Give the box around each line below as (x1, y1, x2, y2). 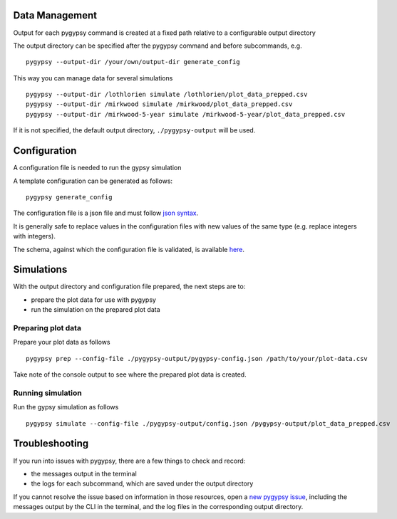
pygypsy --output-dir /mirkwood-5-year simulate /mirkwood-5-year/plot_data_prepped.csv (26, 110, 346, 118)
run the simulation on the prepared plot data (31, 305, 160, 314)
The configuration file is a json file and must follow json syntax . (13, 209, 199, 217)
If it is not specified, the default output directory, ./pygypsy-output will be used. (13, 126, 256, 135)
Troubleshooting (13, 438, 89, 450)
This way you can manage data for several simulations (13, 73, 173, 82)
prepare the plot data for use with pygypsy (31, 295, 157, 304)
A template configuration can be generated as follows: (13, 177, 173, 185)
